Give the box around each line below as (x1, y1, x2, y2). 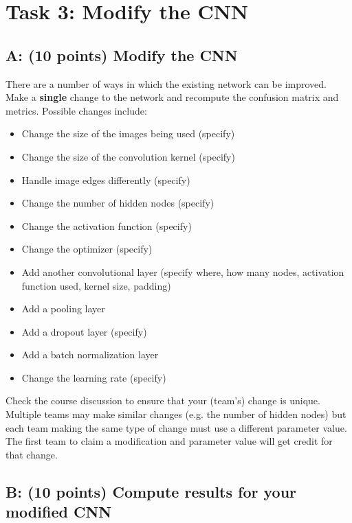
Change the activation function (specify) (21, 218, 192, 233)
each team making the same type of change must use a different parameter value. (5, 420, 347, 434)
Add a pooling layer (21, 301, 105, 316)
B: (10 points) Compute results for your (5, 480, 297, 502)
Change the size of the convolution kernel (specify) (21, 149, 235, 163)
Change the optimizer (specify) (21, 242, 153, 256)
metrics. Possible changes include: (5, 103, 147, 117)
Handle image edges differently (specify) (21, 172, 190, 187)
